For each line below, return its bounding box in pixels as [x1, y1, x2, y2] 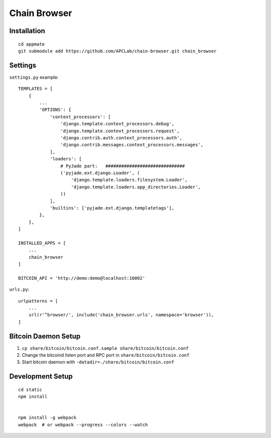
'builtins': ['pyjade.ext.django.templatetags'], [50, 205, 175, 210]
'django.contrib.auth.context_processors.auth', [60, 135, 183, 140]
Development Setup [9, 372, 73, 381]
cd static [18, 386, 42, 392]
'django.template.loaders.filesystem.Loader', [71, 177, 188, 183]
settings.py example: [9, 74, 59, 80]
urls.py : [9, 286, 30, 293]
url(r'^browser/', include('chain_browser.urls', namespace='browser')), [28, 312, 214, 318]
